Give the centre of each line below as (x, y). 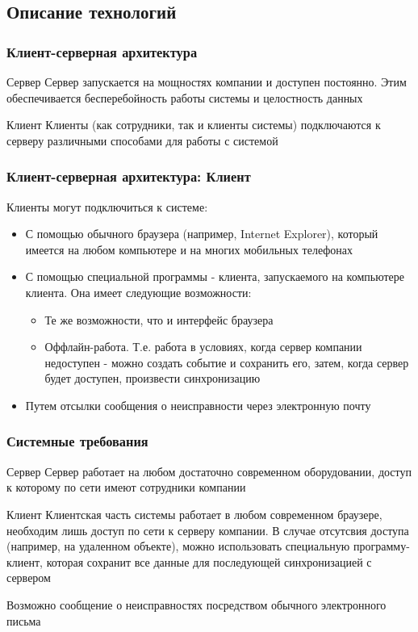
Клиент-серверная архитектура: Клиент (129, 176)
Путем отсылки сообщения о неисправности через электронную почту (198, 405)
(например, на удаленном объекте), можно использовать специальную (178, 546)
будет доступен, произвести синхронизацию (153, 378)
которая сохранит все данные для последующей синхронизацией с (209, 561)
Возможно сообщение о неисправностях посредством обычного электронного (196, 604)
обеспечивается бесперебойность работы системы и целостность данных (185, 97)
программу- (381, 546)
